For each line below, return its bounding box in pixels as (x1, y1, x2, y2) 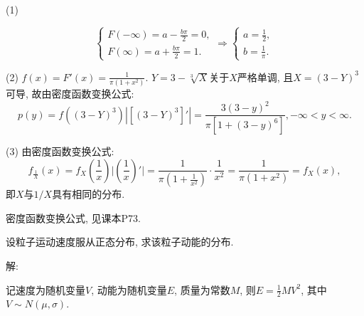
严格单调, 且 (237, 69, 294, 84)
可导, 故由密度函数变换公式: (6, 86, 134, 101)
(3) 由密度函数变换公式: (6, 144, 114, 159)
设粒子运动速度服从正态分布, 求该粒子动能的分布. (6, 234, 234, 249)
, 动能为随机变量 (91, 282, 167, 297)
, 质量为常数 (174, 282, 230, 297)
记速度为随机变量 (6, 282, 85, 297)
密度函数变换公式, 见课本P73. (6, 210, 141, 225)
